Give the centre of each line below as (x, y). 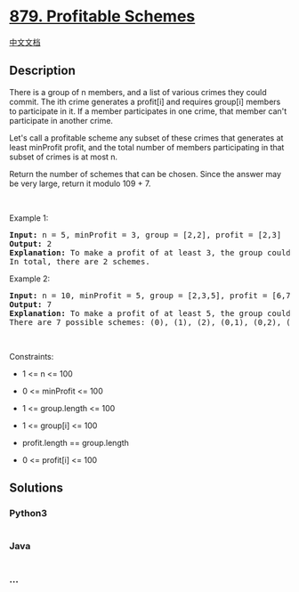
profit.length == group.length (75, 442)
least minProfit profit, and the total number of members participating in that (147, 147)
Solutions (36, 488)
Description (42, 71)
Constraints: (32, 356)
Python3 (28, 514)
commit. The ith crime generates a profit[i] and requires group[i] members (145, 101)
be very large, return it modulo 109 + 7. (80, 183)
